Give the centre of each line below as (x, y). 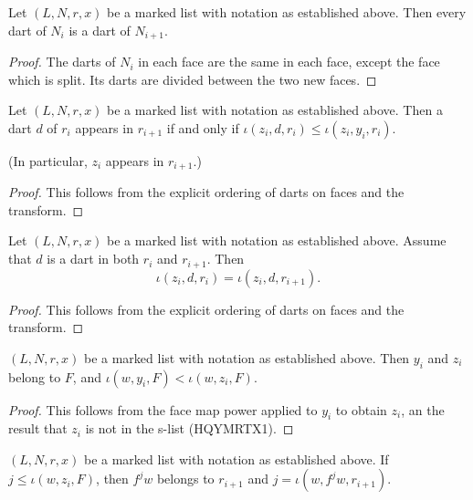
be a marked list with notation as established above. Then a (275, 110)
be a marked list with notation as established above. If (236, 458)
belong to (35, 376)
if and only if (203, 127)
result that (38, 428)
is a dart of (100, 30)
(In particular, (48, 160)
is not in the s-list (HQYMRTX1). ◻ (189, 428)
